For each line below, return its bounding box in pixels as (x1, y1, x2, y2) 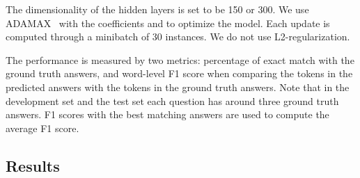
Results (6, 154, 60, 176)
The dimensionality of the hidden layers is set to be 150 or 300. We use (6, 2, 309, 16)
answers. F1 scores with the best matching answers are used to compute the (6, 107, 329, 122)
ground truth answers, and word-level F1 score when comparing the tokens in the (6, 66, 353, 81)
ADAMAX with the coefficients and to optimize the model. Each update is (6, 15, 330, 30)
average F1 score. (6, 120, 79, 135)
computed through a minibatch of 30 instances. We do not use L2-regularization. (6, 29, 350, 44)
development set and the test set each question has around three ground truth (6, 93, 339, 108)
